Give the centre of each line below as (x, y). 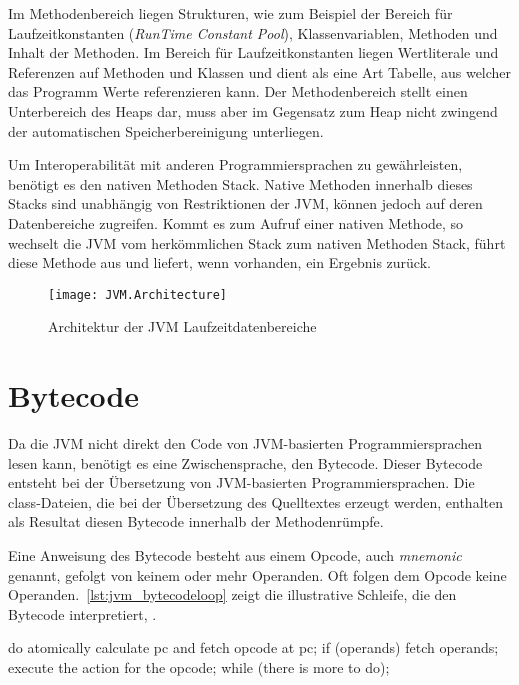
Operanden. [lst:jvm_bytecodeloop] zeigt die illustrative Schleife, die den (232, 594)
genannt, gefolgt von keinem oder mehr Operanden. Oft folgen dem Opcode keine (257, 574)
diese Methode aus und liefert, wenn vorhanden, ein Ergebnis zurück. (219, 262)
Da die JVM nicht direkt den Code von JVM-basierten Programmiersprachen (245, 443)
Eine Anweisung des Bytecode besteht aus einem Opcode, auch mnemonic (235, 555)
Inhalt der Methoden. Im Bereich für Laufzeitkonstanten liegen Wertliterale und (253, 52)
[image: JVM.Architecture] (137, 294)
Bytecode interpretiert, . (82, 613)
